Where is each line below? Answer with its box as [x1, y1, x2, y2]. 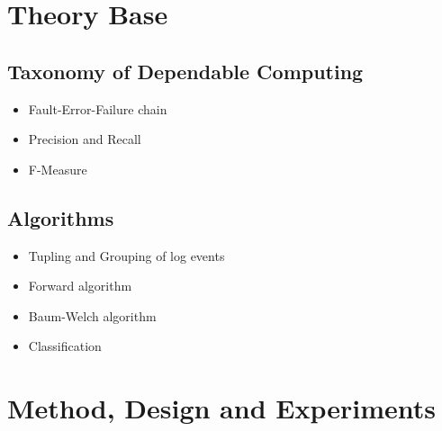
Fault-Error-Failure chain [28, 99, 167, 118]
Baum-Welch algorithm [28, 306, 157, 325]
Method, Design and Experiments [7, 390, 436, 427]
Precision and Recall [28, 130, 141, 148]
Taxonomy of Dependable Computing [7, 57, 364, 85]
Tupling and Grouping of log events [28, 246, 225, 265]
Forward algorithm [28, 276, 132, 295]
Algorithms [7, 203, 114, 231]
